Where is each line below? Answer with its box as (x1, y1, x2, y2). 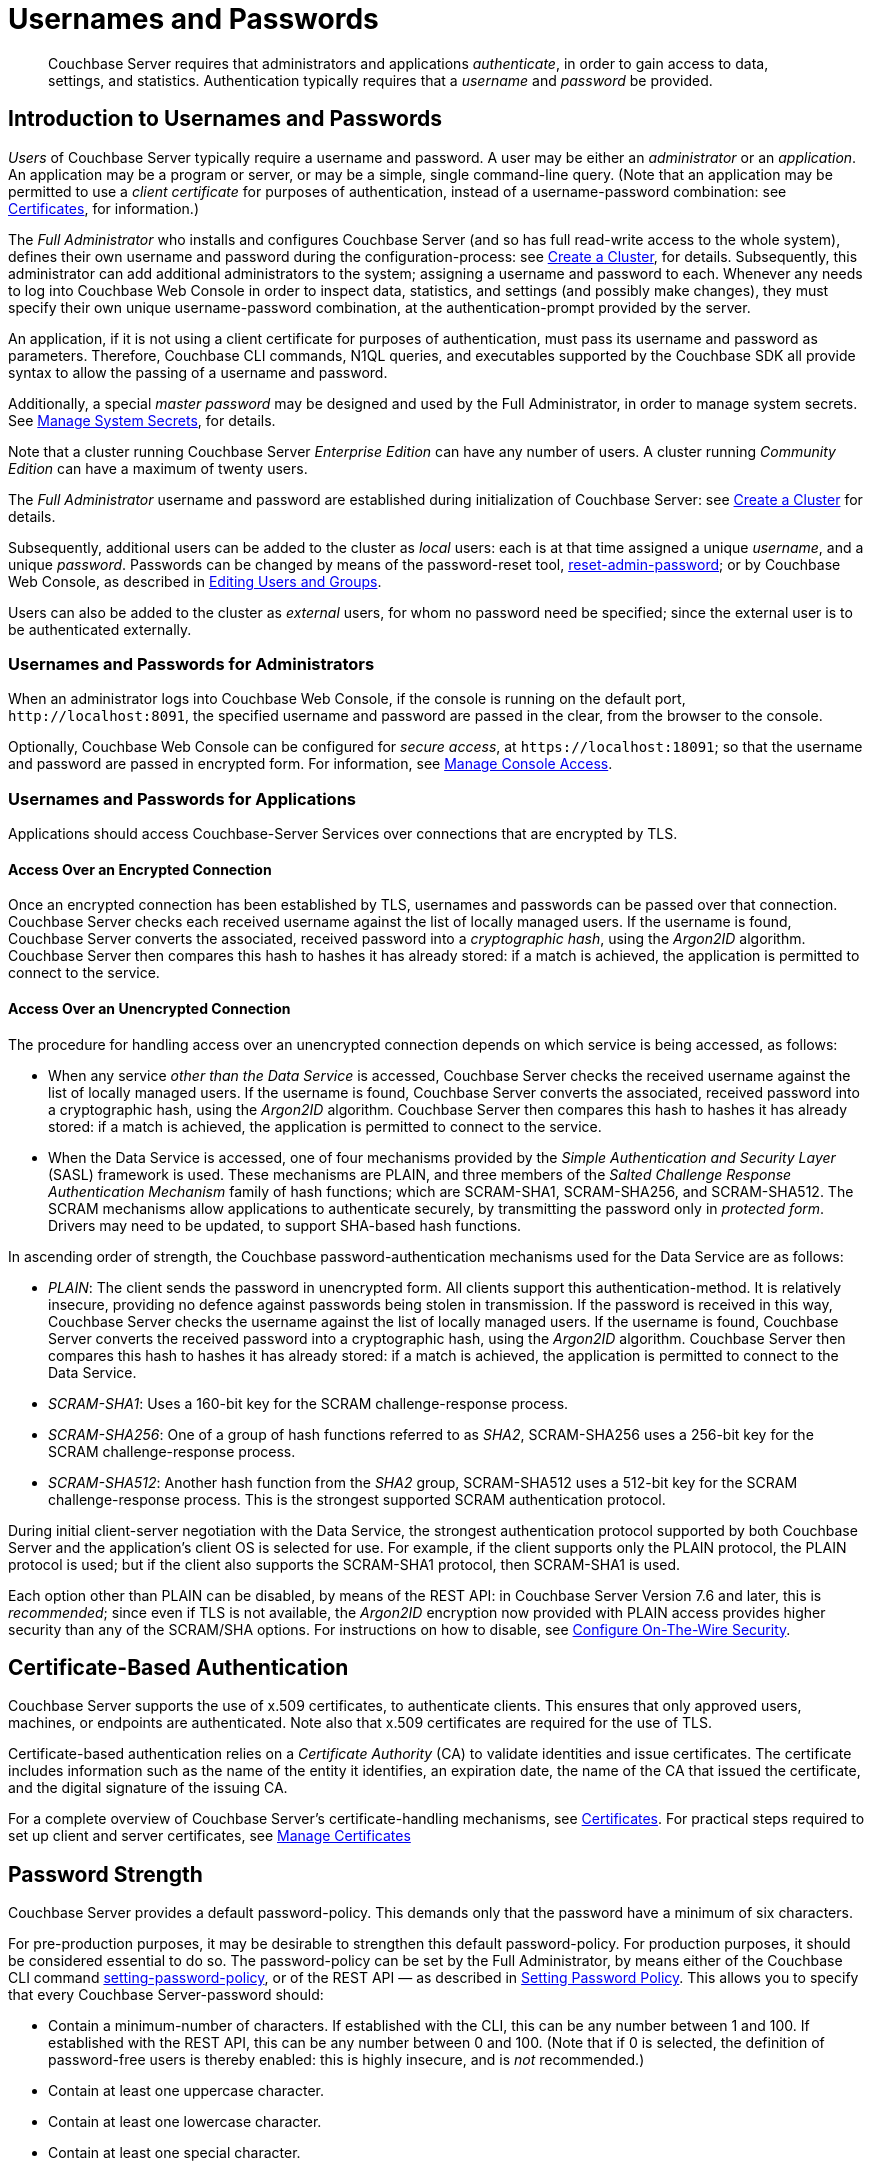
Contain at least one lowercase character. (48, 2113, 322, 2131)
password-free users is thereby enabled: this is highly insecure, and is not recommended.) (48, 2051, 645, 2069)
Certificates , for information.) (8, 199, 199, 217)
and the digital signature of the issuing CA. (8, 1779, 288, 1797)
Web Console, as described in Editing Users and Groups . (8, 572, 382, 590)
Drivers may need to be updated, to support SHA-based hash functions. (48, 1216, 522, 1234)
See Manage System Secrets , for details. (8, 411, 276, 429)
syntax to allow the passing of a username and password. (8, 363, 388, 381)
